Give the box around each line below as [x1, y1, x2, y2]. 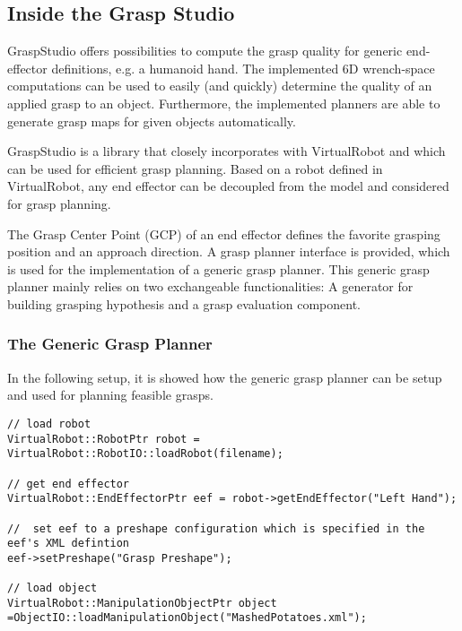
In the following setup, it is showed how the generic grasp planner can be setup [7, 367, 442, 386]
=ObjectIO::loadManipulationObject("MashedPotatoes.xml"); [7, 611, 367, 625]
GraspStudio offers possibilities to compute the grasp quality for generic [7, 41, 403, 60]
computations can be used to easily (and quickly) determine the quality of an [7, 76, 432, 95]
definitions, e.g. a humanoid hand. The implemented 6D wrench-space [51, 58, 435, 77]
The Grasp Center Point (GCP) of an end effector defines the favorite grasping [7, 224, 440, 243]
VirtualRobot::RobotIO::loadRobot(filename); [7, 447, 283, 461]
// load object [7, 582, 98, 595]
